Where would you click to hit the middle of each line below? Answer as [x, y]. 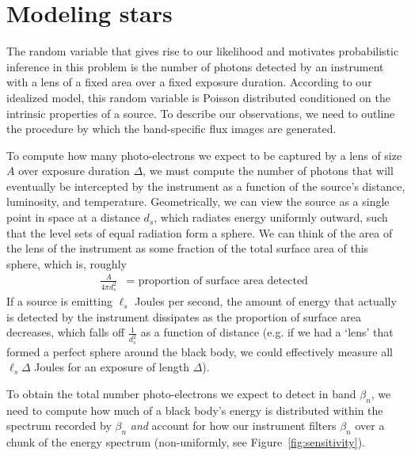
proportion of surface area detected [223, 281]
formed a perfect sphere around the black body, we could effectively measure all [200, 351]
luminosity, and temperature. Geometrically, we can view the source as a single [198, 201]
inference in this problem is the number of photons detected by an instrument [195, 66]
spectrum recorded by [59, 426]
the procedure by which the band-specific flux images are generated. [171, 129]
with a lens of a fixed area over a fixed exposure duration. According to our [189, 82]
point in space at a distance [73, 217]
